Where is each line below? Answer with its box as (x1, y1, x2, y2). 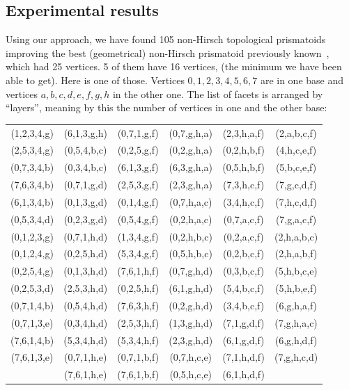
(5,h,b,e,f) (275, 281, 318, 295)
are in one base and (260, 72, 344, 87)
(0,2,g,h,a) (169, 143, 212, 157)
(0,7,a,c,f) (223, 211, 264, 226)
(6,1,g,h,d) (169, 281, 213, 295)
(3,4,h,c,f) (223, 194, 265, 209)
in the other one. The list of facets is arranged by (112, 86, 323, 101)
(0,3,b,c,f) (223, 263, 265, 278)
